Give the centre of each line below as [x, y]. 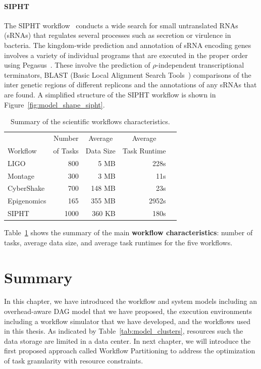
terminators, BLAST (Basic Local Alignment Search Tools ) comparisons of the [128, 74]
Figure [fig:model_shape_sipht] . [55, 104]
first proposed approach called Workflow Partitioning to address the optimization [130, 351]
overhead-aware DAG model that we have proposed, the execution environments [128, 311]
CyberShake [26, 188]
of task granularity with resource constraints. [74, 361]
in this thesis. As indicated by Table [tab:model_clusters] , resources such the [124, 331]
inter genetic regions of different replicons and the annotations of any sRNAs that [130, 85]
